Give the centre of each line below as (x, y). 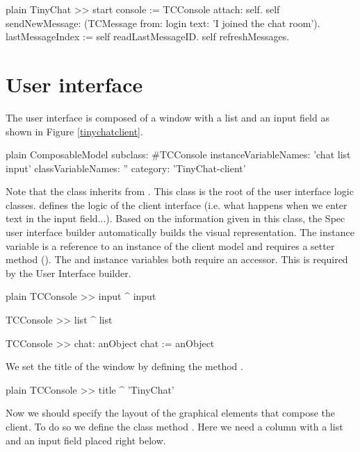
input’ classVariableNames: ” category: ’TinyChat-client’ (126, 168)
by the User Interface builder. (68, 273)
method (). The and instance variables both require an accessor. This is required (177, 259)
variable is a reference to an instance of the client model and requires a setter (170, 245)
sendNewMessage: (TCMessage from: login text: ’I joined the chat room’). (163, 23)
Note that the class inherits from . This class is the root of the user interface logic (180, 191)
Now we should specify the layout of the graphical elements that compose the (170, 413)
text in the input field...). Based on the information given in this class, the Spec (175, 218)
